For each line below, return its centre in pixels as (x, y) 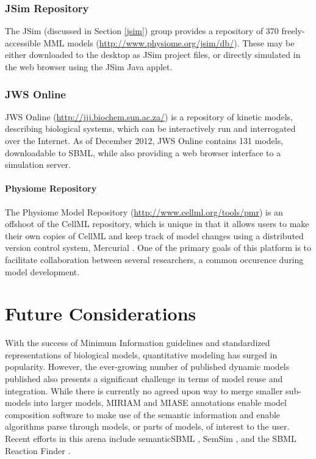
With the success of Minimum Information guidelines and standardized (138, 343)
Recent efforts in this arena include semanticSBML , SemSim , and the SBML (151, 439)
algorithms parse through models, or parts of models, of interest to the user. (147, 426)
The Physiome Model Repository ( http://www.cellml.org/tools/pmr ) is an (144, 211)
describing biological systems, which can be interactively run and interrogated (150, 128)
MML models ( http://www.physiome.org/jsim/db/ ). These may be (169, 42)
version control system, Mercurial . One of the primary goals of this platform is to (158, 248)
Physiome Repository (51, 188)
